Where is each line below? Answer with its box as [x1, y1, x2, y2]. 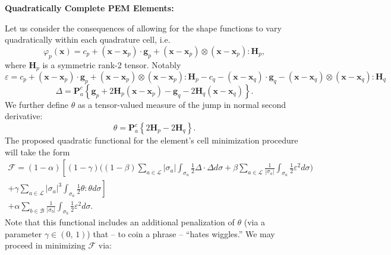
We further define [5, 98, 69, 110]
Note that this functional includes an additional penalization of [5, 216, 235, 228]
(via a [244, 216, 266, 228]
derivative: [5, 110, 43, 122]
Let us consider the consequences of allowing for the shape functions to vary [5, 21, 282, 34]
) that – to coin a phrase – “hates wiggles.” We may [87, 227, 275, 240]
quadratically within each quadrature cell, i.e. [5, 33, 171, 46]
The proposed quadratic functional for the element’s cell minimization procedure [5, 134, 298, 146]
